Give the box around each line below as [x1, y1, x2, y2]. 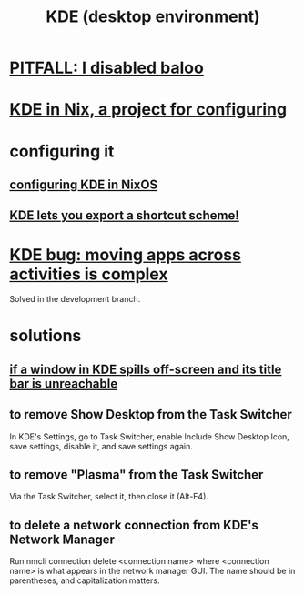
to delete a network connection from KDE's [9, 517, 259, 533]
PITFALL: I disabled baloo [9, 57, 205, 78]
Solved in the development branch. [9, 294, 141, 305]
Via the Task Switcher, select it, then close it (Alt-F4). [9, 491, 209, 502]
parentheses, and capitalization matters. [9, 575, 161, 586]
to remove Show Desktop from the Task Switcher [9, 407, 293, 422]
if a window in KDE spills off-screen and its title [9, 361, 282, 377]
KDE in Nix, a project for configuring [9, 99, 288, 120]
